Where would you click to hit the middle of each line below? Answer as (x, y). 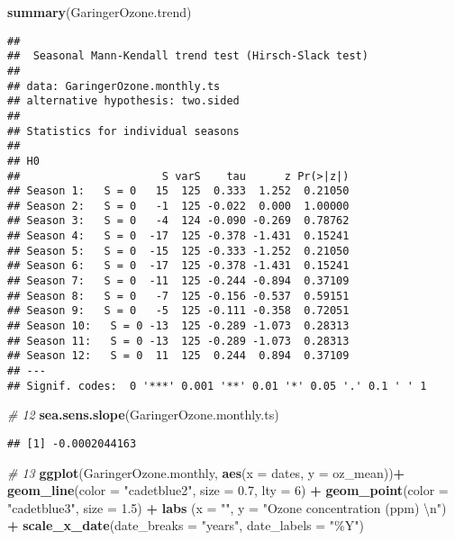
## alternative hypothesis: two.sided (123, 101)
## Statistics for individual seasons (123, 131)
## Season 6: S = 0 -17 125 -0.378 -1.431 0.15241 (178, 266)
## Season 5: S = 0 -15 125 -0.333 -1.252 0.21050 (178, 251)
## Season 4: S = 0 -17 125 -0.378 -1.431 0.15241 (178, 236)
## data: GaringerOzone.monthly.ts (114, 86)
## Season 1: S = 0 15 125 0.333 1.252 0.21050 (178, 191)
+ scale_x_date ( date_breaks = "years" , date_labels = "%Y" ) (186, 525)
